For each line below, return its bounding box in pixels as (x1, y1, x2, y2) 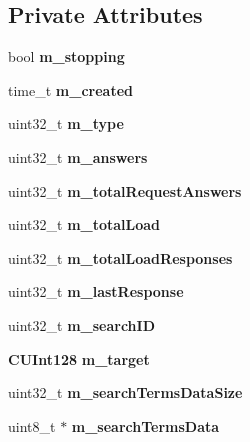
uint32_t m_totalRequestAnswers (8, 180, 242, 201)
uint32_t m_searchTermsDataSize (8, 382, 243, 403)
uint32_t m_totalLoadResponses (8, 247, 233, 268)
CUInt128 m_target (8, 348, 150, 369)
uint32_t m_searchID (8, 314, 156, 335)
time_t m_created (8, 79, 133, 100)
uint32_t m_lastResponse (8, 281, 184, 302)
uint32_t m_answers (8, 146, 148, 167)
